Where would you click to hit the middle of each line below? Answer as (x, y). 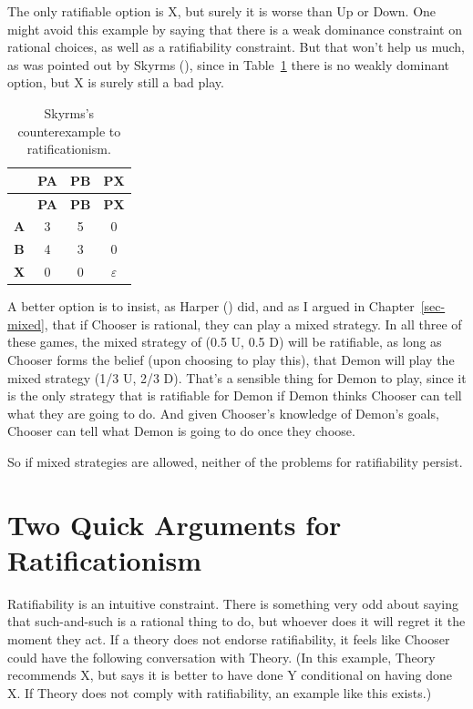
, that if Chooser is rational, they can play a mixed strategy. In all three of (253, 324)
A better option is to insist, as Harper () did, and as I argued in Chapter (211, 306)
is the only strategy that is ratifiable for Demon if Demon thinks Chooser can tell (235, 395)
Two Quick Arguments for (175, 524)
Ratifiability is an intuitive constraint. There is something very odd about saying (233, 603)
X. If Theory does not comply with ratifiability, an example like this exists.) (220, 692)
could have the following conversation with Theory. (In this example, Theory (221, 657)
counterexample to (69, 131)
